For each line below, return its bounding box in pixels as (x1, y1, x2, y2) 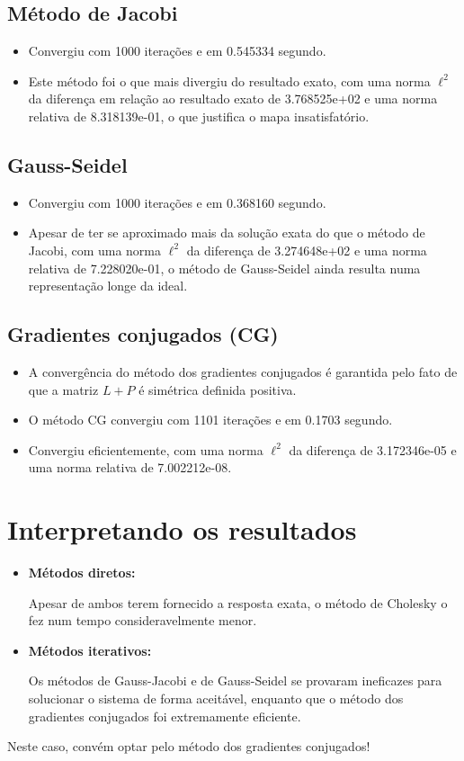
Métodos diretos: (28, 563, 136, 582)
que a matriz (28, 380, 99, 398)
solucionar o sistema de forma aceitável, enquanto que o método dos (28, 689, 404, 708)
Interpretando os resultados (7, 511, 357, 548)
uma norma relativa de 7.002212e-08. (28, 458, 232, 477)
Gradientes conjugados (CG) (7, 320, 279, 348)
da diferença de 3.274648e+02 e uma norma (186, 240, 427, 259)
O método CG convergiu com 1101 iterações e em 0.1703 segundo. (28, 410, 393, 429)
